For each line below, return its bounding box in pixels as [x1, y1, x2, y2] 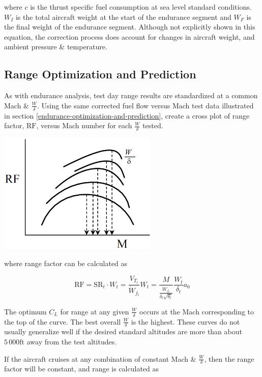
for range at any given [60, 306, 129, 316]
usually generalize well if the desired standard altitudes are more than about [4, 326, 242, 337]
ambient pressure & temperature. [4, 41, 107, 52]
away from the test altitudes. [26, 336, 117, 346]
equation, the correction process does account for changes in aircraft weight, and [4, 31, 255, 42]
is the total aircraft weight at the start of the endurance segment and [15, 11, 231, 22]
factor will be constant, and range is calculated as [4, 363, 159, 374]
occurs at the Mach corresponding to [139, 306, 254, 316]
